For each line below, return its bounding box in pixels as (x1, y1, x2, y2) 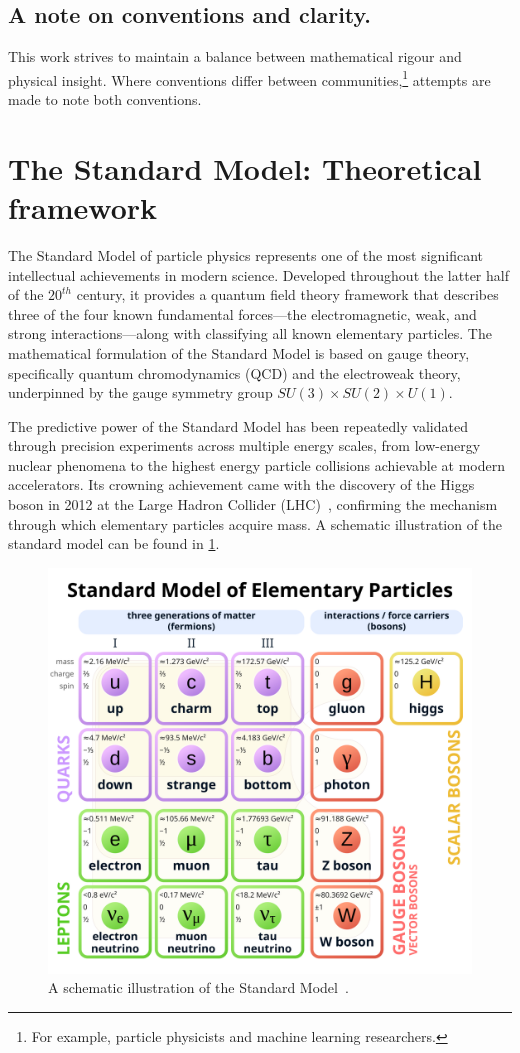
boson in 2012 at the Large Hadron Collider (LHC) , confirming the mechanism (8, 494, 498, 515)
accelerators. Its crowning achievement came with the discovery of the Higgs (8, 474, 475, 495)
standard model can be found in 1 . (8, 533, 220, 554)
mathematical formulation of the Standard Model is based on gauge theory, (8, 342, 470, 363)
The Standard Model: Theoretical (8, 147, 482, 188)
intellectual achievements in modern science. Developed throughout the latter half (8, 264, 509, 285)
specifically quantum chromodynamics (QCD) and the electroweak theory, (8, 362, 461, 383)
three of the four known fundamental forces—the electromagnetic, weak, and (8, 303, 477, 324)
